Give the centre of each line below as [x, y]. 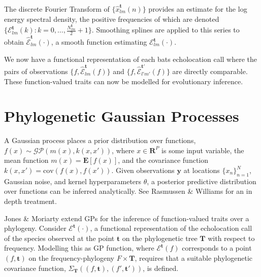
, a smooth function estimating [99, 42]
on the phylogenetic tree [160, 238]
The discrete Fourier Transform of [57, 9]
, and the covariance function [163, 160]
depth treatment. [30, 201]
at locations [202, 170]
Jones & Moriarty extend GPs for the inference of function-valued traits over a [127, 218]
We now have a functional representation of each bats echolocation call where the [131, 59]
